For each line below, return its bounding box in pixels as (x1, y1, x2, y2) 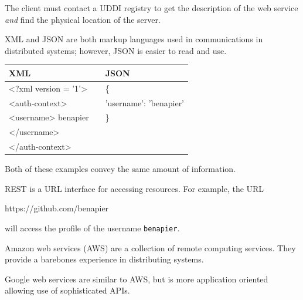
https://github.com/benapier (5, 202, 109, 214)
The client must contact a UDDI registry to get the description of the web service (5, 2, 298, 14)
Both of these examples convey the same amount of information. (5, 163, 236, 175)
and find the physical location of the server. (5, 13, 161, 25)
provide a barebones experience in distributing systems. (5, 253, 204, 265)
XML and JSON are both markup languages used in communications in (5, 33, 263, 45)
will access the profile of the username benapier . (5, 221, 180, 234)
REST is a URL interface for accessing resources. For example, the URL (5, 182, 264, 194)
